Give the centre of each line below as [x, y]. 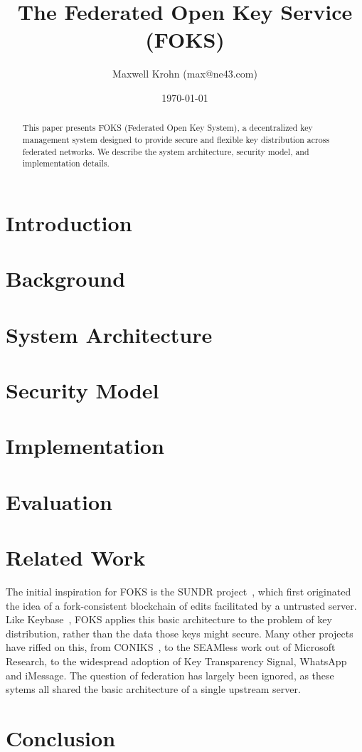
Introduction [69, 222]
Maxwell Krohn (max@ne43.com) [185, 74]
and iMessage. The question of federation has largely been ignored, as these [170, 675]
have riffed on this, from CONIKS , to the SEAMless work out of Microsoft [171, 647]
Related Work [76, 557]
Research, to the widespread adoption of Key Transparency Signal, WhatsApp [176, 661]
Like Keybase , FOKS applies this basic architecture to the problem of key [169, 619]
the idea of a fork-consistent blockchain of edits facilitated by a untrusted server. [181, 605]
